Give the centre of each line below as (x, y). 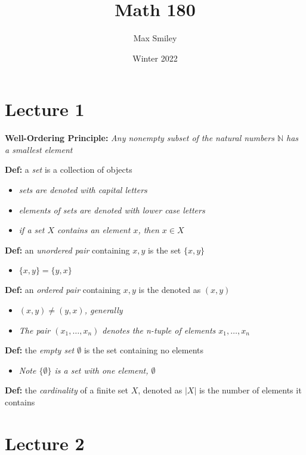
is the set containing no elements (143, 350)
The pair (35, 330)
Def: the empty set (40, 350)
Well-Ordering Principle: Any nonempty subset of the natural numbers (140, 138)
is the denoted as (170, 290)
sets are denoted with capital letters (83, 190)
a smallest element (39, 149)
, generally (103, 310)
